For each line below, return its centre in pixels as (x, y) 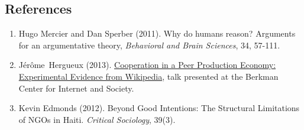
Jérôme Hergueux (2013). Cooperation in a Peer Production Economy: (147, 65)
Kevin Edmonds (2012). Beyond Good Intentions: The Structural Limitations (159, 108)
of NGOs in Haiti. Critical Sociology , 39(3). (97, 119)
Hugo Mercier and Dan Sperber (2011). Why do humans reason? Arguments (157, 33)
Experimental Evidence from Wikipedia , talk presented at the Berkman (148, 76)
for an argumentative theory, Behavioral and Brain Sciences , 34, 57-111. (149, 45)
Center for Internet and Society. (76, 88)
